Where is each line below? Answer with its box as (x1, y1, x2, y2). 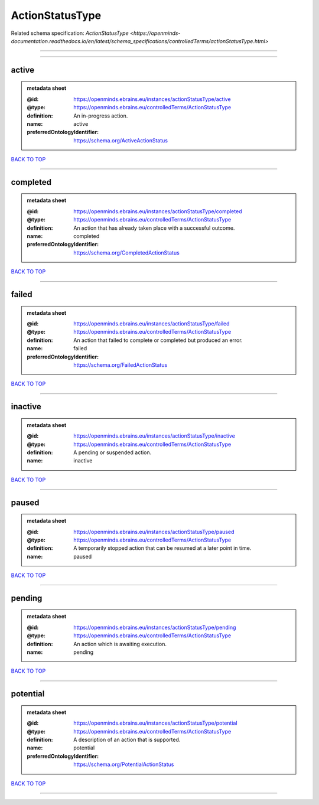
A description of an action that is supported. (73, 736, 181, 744)
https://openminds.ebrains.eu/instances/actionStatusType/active (73, 95, 231, 103)
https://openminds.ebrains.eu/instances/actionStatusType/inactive (73, 432, 236, 439)
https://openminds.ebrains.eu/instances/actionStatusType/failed (73, 320, 230, 327)
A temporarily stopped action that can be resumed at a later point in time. (73, 545, 252, 552)
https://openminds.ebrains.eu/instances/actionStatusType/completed (73, 207, 242, 215)
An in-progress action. (73, 112, 128, 119)
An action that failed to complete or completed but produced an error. (73, 337, 243, 344)
